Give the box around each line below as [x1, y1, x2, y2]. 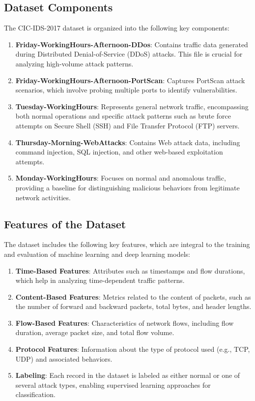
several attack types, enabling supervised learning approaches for [15, 379, 211, 390]
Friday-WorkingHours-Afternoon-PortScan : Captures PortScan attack [15, 75, 245, 85]
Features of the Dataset [4, 216, 126, 231]
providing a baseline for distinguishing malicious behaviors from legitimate [15, 182, 240, 192]
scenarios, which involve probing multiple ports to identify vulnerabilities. [15, 85, 237, 95]
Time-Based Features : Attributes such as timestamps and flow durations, [15, 265, 245, 276]
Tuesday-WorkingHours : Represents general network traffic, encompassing [15, 101, 249, 111]
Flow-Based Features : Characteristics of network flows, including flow [15, 317, 234, 328]
